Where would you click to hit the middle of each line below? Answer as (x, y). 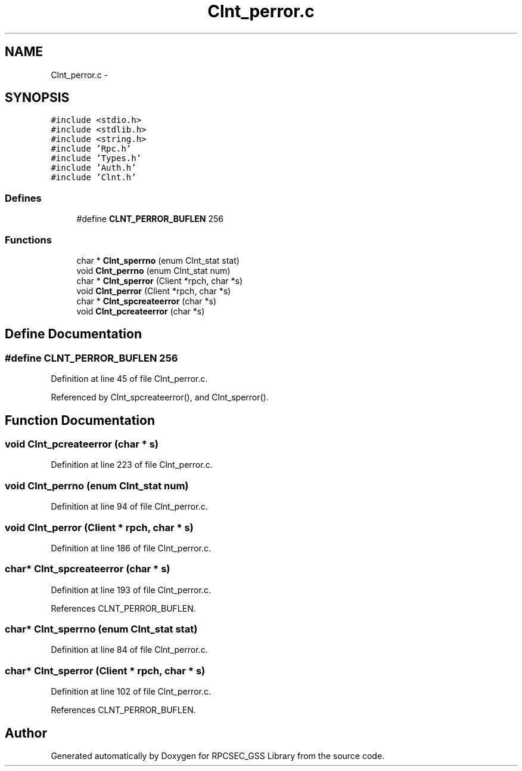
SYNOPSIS (37, 98)
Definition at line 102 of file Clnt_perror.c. (131, 692)
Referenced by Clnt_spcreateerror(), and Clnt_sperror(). (160, 397)
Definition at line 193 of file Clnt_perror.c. (131, 590)
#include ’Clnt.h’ (94, 178)
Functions (28, 240)
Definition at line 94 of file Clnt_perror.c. (129, 507)
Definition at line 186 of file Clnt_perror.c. (131, 548)
